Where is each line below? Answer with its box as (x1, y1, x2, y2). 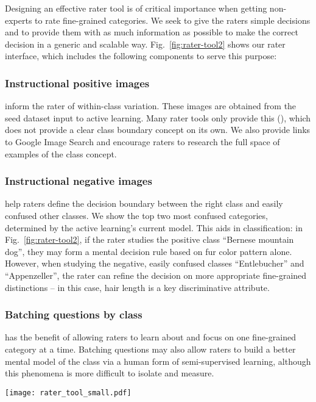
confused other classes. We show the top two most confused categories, (5, 209, 268, 221)
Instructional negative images (5, 173, 152, 188)
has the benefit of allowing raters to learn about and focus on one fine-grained (5, 331, 296, 343)
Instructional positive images (5, 75, 150, 90)
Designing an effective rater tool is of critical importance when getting (5, 2, 267, 14)
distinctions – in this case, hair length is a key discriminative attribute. (5, 281, 270, 293)
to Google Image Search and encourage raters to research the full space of (5, 135, 280, 148)
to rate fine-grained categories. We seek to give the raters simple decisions (35, 13, 311, 26)
